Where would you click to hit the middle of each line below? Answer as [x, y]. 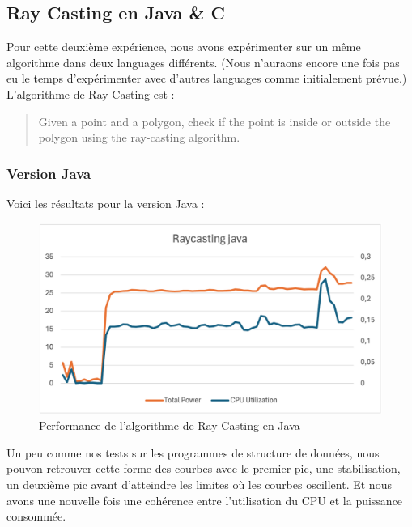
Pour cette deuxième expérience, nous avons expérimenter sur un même [184, 47]
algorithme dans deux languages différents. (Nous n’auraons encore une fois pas [203, 62]
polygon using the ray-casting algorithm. [139, 137]
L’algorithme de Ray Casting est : [91, 93]
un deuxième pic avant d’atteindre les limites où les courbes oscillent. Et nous [199, 484]
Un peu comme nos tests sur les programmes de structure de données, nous [193, 452]
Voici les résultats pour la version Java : [106, 203]
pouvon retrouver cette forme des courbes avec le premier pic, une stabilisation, [204, 468]
